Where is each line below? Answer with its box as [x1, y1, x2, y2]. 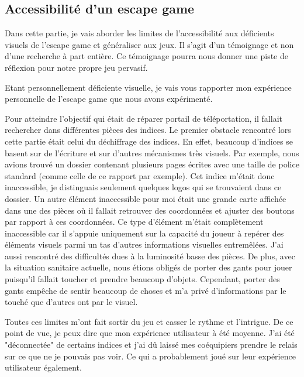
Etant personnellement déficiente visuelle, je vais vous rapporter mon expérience [5, 81, 292, 93]
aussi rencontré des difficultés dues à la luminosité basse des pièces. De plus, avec [5, 249, 295, 262]
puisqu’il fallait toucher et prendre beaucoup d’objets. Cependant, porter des [5, 273, 280, 285]
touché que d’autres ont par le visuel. [5, 296, 138, 308]
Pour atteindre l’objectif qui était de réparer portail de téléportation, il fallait [5, 112, 282, 124]
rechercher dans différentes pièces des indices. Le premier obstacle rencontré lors [5, 124, 291, 136]
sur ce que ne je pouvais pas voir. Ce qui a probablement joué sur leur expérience [5, 349, 296, 362]
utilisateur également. [5, 361, 82, 373]
